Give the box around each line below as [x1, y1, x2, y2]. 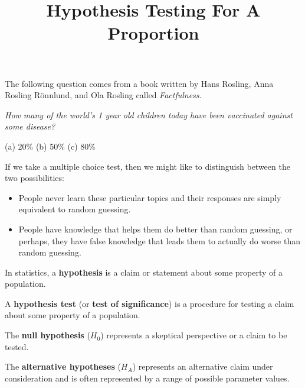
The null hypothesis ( [5, 329, 90, 341]
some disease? [5, 120, 55, 132]
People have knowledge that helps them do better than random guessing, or [18, 222, 293, 235]
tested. [5, 340, 29, 353]
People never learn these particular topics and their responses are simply [18, 191, 281, 203]
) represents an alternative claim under [132, 360, 273, 373]
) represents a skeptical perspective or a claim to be [100, 329, 287, 341]
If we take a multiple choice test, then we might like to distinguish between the [5, 160, 290, 172]
